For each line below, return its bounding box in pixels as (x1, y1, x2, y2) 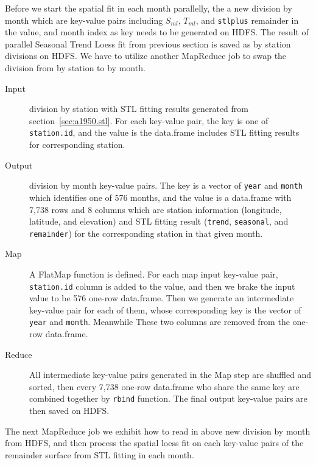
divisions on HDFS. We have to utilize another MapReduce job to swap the (5, 49, 287, 62)
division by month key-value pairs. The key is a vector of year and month (29, 179, 303, 192)
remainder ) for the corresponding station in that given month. (29, 226, 263, 239)
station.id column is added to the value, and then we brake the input (29, 279, 295, 292)
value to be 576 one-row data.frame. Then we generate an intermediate (29, 292, 294, 304)
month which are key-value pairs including (5, 13, 163, 26)
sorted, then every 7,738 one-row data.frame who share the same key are (29, 380, 300, 393)
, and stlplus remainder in (195, 13, 299, 26)
